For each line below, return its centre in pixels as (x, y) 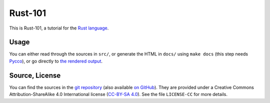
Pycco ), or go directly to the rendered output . (56, 61)
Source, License (35, 75)
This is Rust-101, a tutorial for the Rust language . (59, 28)
